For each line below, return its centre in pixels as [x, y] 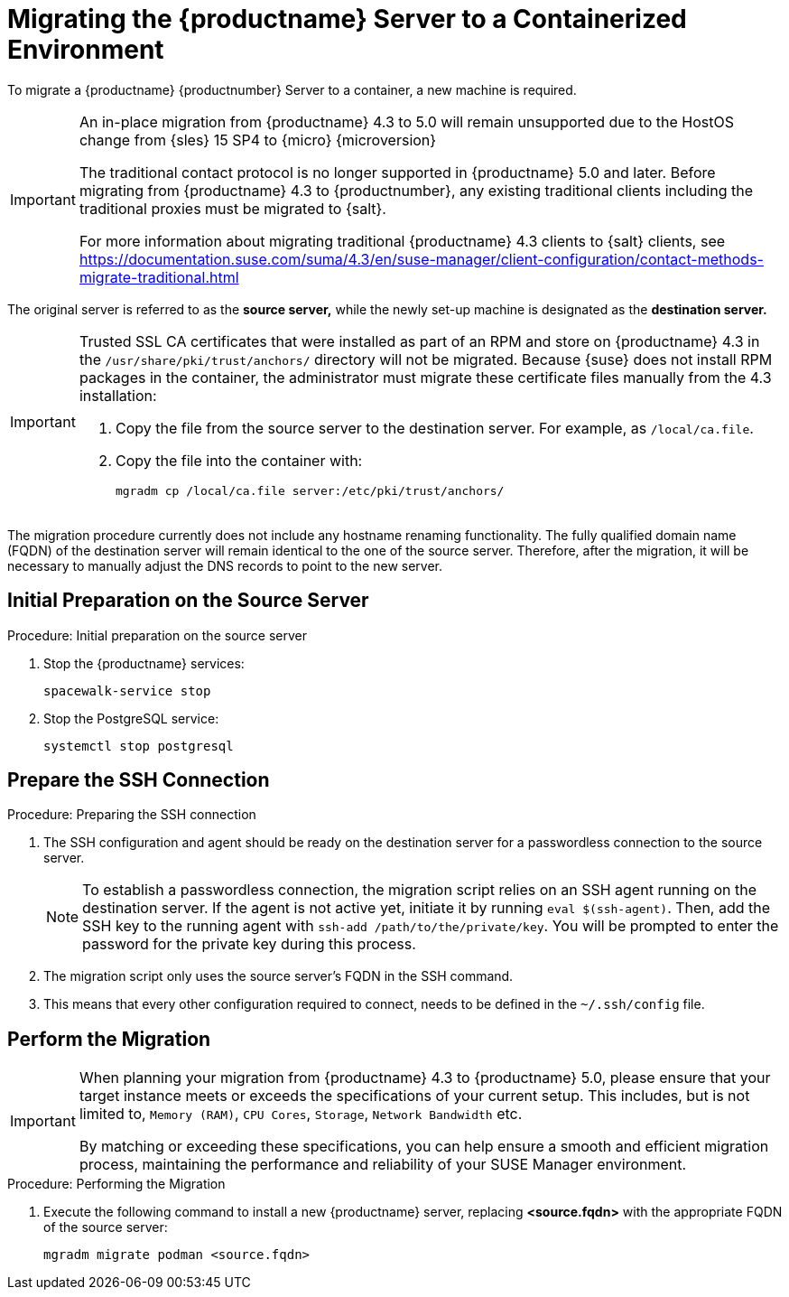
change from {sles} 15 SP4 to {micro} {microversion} [258, 140]
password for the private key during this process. [249, 944]
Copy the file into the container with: [239, 460]
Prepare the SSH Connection [139, 780]
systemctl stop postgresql [139, 746]
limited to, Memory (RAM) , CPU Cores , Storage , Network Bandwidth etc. [301, 1114]
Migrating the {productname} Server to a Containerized [347, 19]
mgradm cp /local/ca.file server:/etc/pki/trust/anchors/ [310, 490]
